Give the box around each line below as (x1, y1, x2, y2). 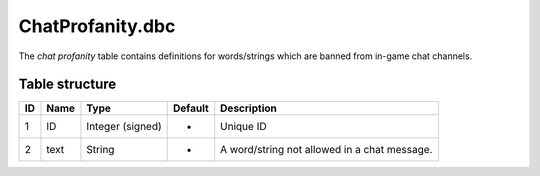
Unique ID (220, 120, 267, 134)
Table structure (18, 76, 117, 93)
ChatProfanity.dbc (18, 15, 176, 37)
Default (173, 101, 209, 115)
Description (220, 101, 277, 115)
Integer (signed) (86, 120, 162, 134)
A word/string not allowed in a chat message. (220, 143, 433, 157)
